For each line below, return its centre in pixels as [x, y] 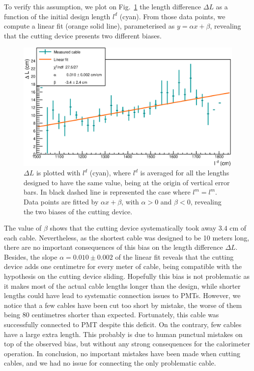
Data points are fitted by [61, 201]
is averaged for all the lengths [185, 173]
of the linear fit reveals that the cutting [174, 256]
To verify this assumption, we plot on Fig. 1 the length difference [103, 6]
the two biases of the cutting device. [78, 211]
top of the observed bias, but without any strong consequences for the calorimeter [127, 344]
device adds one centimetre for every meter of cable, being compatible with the [123, 266]
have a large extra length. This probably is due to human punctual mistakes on [123, 334]
